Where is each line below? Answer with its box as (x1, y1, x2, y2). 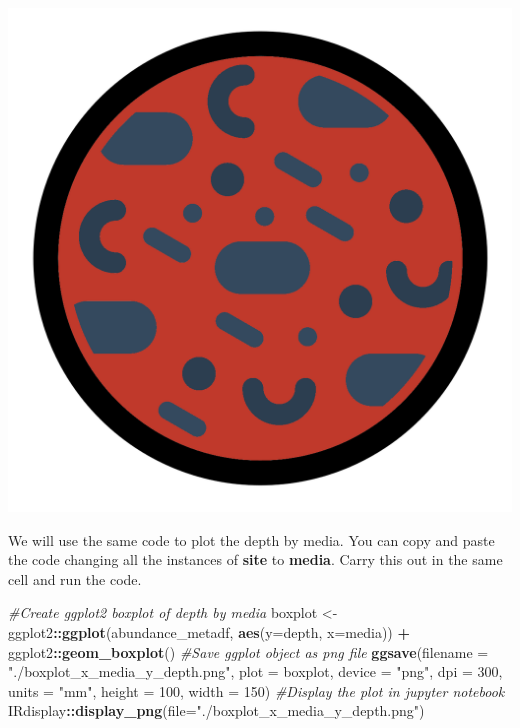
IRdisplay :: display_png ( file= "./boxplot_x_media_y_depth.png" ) (8, 700, 425, 721)
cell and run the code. (8, 568, 142, 589)
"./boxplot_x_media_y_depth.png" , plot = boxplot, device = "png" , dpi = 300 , (8, 661, 503, 682)
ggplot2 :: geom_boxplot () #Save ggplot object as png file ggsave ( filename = (8, 641, 489, 662)
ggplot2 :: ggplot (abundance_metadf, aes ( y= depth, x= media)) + (8, 621, 410, 642)
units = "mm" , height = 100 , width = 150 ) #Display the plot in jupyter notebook (8, 680, 505, 701)
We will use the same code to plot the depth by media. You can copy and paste (8, 529, 495, 550)
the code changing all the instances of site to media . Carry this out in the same (8, 549, 503, 570)
